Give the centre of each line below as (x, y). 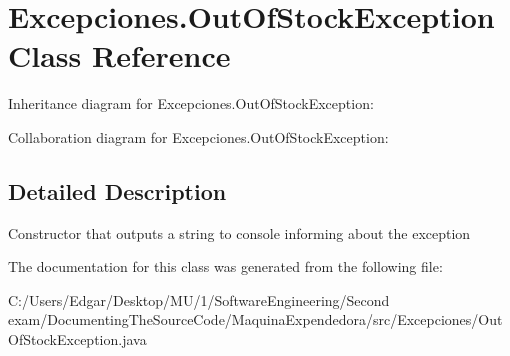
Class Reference (119, 55)
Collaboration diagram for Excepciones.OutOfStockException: (198, 136)
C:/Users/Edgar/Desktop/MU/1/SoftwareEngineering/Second (199, 299)
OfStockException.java (77, 339)
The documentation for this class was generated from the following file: (225, 266)
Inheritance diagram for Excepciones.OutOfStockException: (191, 103)
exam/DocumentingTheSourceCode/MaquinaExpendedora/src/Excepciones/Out (255, 319)
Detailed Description (117, 190)
